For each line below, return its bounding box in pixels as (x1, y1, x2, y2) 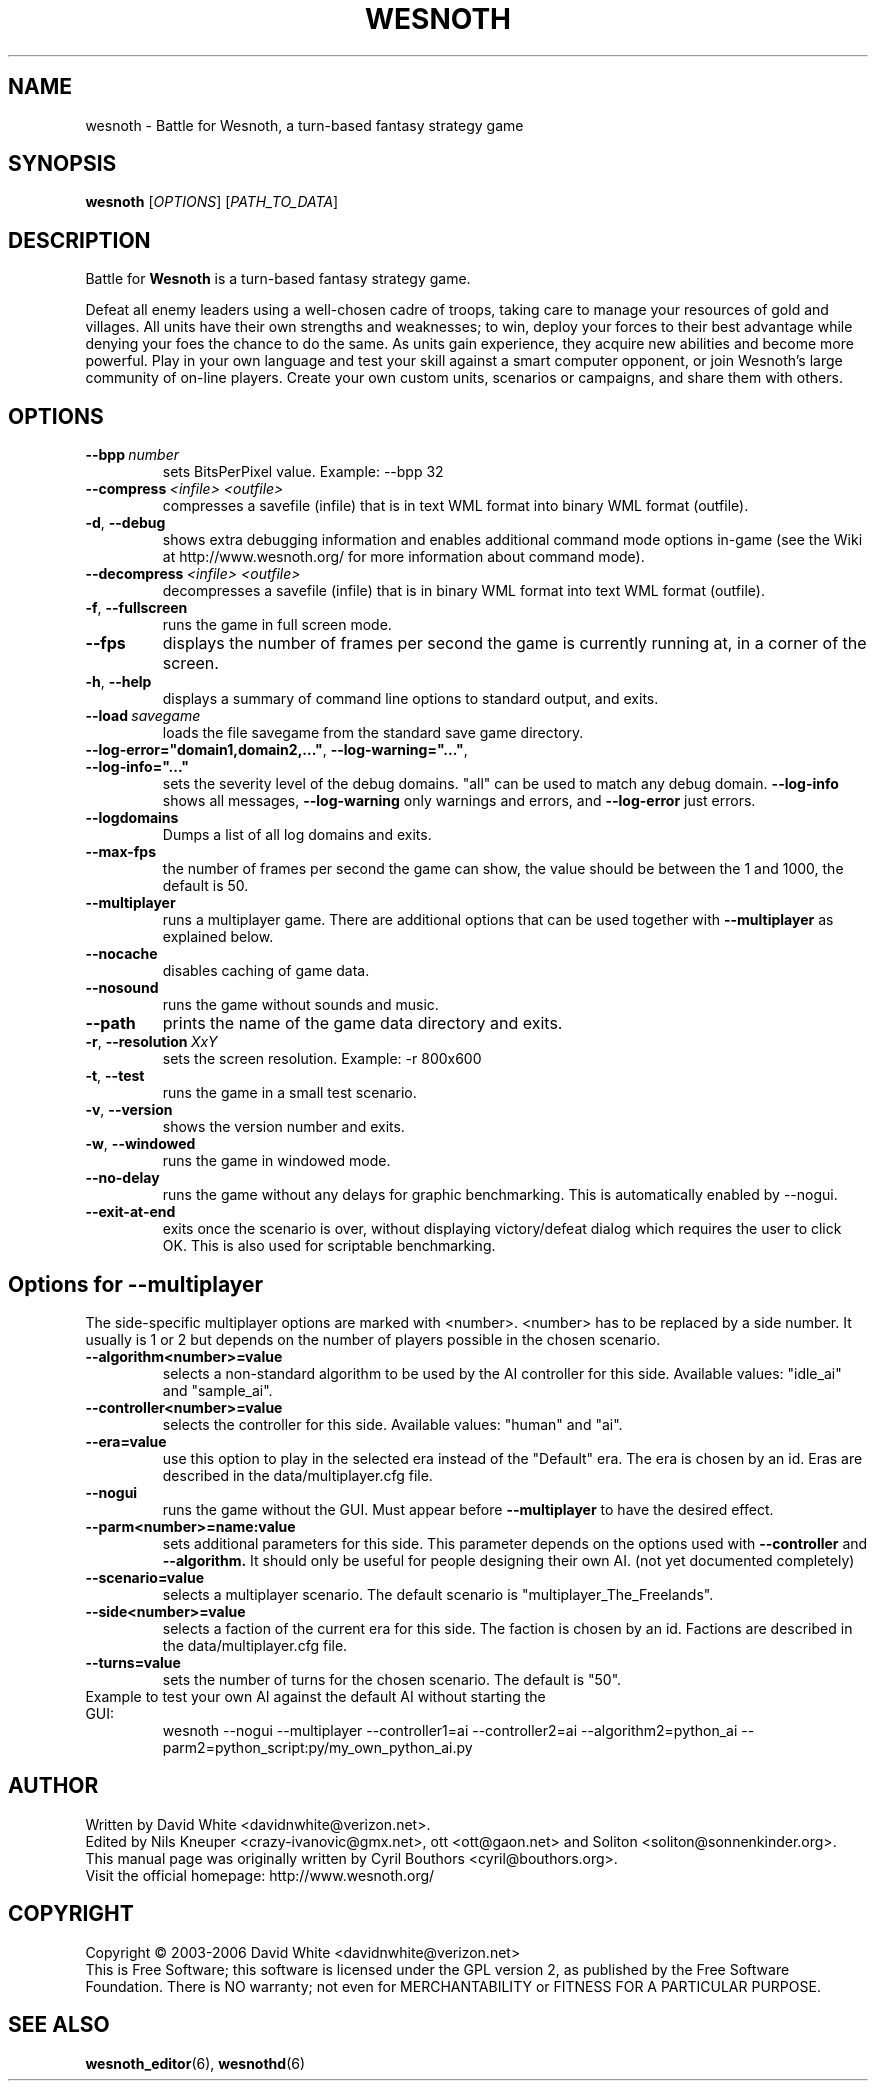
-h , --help (85, 673, 152, 691)
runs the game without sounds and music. (162, 996, 439, 1014)
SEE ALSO (8, 2012, 110, 2038)
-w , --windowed (85, 1135, 196, 1153)
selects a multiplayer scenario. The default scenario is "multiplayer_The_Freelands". (162, 1585, 714, 1603)
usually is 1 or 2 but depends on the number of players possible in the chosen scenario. (85, 1330, 661, 1348)
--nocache (85, 945, 158, 963)
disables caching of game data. (162, 962, 370, 980)
